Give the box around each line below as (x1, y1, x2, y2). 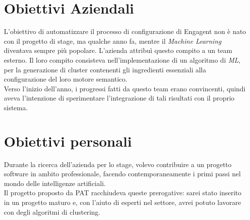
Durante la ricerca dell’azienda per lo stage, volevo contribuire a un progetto (4, 159, 232, 169)
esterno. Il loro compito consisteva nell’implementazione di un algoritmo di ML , (4, 54, 241, 65)
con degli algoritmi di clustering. (4, 206, 100, 217)
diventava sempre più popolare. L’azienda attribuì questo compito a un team (4, 45, 233, 55)
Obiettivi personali (4, 131, 132, 151)
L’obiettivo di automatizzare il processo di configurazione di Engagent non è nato (4, 26, 246, 36)
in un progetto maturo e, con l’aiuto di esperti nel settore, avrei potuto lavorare (4, 197, 241, 207)
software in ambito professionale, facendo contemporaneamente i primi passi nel (4, 169, 241, 179)
